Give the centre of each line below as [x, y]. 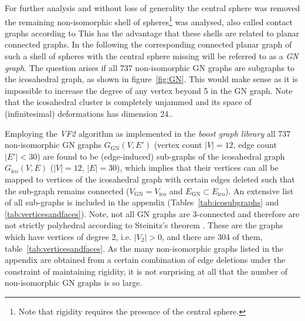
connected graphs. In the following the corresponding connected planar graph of [148, 44]
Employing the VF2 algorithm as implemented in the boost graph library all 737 [148, 133]
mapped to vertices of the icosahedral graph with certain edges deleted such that [150, 179]
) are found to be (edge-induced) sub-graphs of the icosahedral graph [161, 156]
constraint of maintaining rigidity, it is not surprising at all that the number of [146, 271]
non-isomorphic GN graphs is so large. [74, 283]
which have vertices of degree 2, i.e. [68, 236]
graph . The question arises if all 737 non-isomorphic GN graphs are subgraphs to [150, 67]
